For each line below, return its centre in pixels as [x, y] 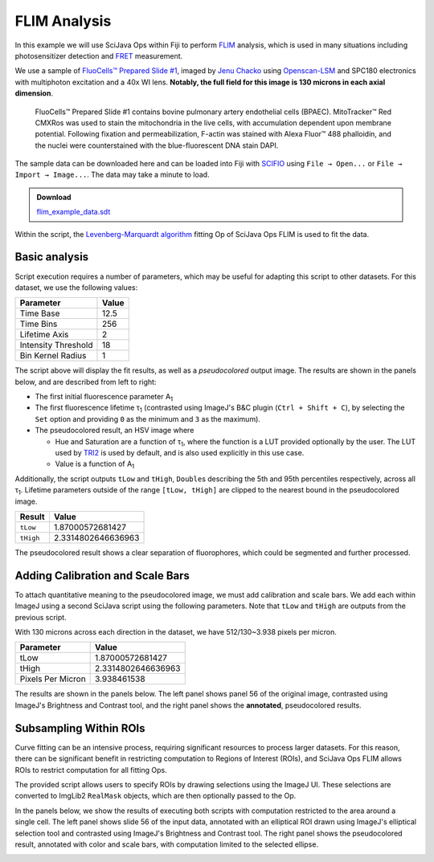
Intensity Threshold [56, 345]
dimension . [34, 93]
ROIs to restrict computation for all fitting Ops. [91, 770]
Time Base [40, 313]
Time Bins [39, 324]
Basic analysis [52, 257]
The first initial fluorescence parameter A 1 [104, 398]
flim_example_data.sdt [74, 212]
